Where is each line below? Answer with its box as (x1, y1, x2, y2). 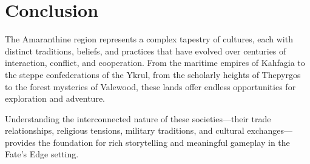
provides (5, 136, 36, 148)
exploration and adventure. (5, 92, 106, 105)
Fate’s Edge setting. (5, 148, 79, 160)
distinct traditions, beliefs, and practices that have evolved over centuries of (5, 44, 286, 57)
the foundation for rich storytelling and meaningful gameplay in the (38, 136, 290, 148)
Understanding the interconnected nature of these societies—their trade (5, 112, 271, 125)
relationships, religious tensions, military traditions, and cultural (5, 124, 244, 137)
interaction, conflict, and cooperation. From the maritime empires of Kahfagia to (5, 56, 305, 69)
